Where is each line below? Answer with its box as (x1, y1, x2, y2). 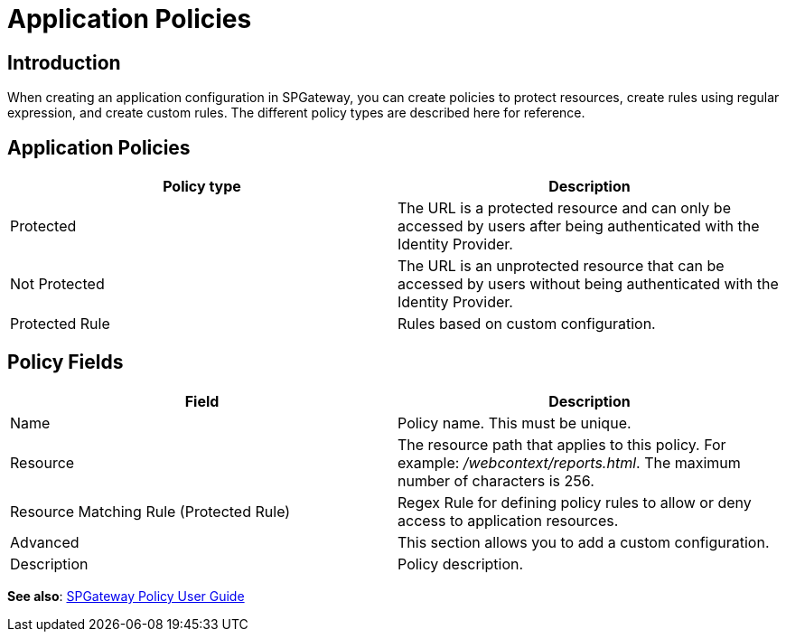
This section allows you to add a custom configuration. (398, 532, 770, 551)
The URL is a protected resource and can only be (398, 199, 731, 218)
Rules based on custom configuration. (398, 315, 656, 334)
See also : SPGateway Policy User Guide (7, 587, 245, 604)
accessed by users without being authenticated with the (398, 275, 779, 294)
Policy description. (398, 554, 524, 573)
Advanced (10, 532, 80, 551)
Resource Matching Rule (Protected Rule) (10, 502, 291, 521)
